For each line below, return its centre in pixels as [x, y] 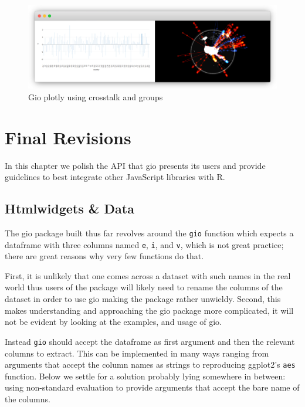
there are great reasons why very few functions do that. [104, 256]
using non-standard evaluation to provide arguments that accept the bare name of [152, 387]
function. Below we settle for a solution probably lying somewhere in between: [145, 376]
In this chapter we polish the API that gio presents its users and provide [135, 165]
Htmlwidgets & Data [70, 208]
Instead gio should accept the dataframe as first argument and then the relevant [150, 341]
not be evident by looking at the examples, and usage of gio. [113, 322]
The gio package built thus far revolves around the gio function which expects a [149, 233]
